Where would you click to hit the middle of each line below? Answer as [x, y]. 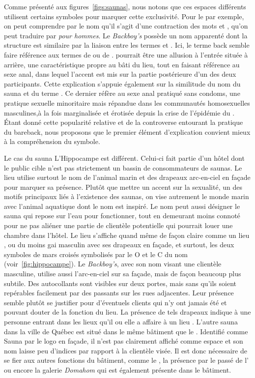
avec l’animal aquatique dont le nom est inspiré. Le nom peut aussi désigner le [122, 206]
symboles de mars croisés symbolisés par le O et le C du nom [96, 254]
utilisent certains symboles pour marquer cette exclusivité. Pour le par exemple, [124, 16]
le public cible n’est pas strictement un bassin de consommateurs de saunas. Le [123, 167]
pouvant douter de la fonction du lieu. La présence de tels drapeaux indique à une [127, 312]
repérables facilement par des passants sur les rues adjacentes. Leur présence [119, 293]
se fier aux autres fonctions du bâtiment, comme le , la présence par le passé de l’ [126, 360]
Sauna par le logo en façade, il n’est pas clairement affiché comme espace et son [124, 341]
